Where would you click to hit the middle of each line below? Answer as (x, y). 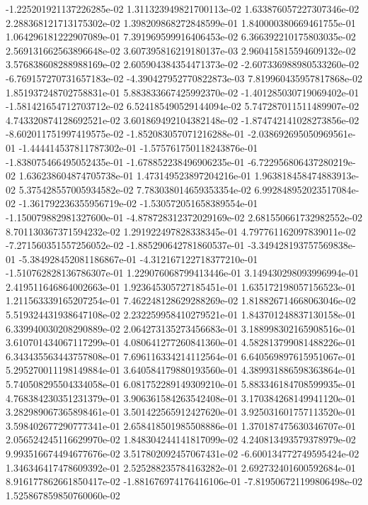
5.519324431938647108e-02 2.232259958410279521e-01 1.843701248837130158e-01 (181, 315)
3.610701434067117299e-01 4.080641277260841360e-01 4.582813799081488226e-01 (181, 342)
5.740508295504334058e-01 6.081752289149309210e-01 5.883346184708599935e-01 (181, 384)
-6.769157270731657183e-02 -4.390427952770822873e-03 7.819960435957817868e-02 (184, 78)
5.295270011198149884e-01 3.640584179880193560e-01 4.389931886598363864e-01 (181, 370)
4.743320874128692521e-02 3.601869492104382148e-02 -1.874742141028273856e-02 (183, 120)
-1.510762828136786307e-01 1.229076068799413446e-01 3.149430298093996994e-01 (183, 273)
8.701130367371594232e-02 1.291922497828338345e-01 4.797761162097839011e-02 (181, 231)
